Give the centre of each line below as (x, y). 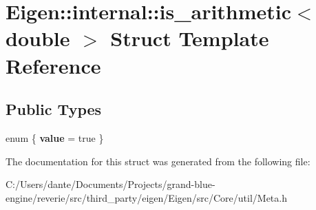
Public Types (54, 109)
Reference (53, 65)
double (38, 38)
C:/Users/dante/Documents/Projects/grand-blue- (110, 184)
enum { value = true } (55, 137)
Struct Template (190, 38)
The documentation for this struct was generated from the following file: (158, 161)
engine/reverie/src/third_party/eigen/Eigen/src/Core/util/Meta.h (146, 197)
